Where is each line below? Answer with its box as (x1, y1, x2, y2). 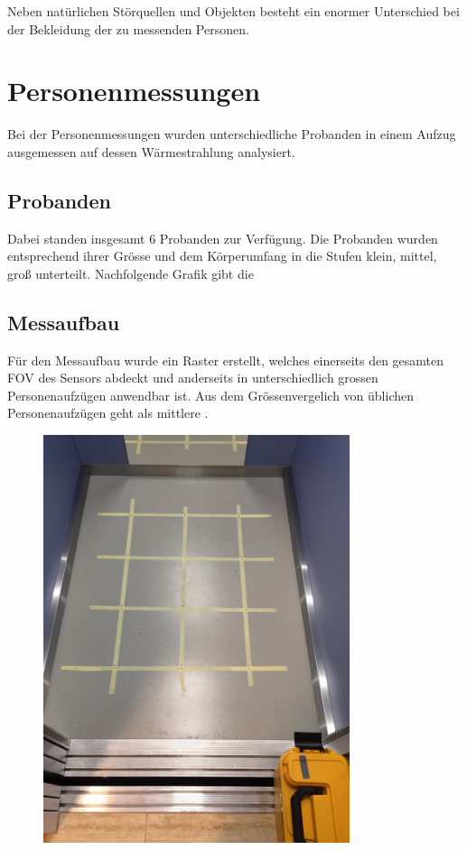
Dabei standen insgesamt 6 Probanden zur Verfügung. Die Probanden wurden (7, 228, 438, 247)
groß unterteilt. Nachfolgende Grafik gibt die (7, 263, 254, 282)
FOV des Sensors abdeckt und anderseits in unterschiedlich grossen (7, 368, 378, 387)
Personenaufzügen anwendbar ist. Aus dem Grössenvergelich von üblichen (7, 385, 415, 404)
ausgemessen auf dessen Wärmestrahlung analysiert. (7, 142, 295, 161)
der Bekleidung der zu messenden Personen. (7, 19, 249, 38)
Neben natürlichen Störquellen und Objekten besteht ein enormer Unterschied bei (7, 2, 460, 20)
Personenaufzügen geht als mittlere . (7, 403, 209, 422)
